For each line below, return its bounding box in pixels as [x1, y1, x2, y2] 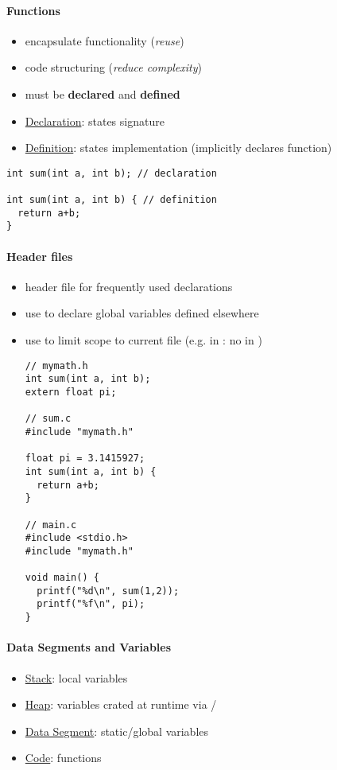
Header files [6, 247, 73, 264]
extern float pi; [25, 386, 117, 398]
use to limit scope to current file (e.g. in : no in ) [25, 332, 262, 348]
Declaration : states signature [25, 112, 165, 129]
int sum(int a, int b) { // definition [6, 194, 217, 206]
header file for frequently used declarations [25, 278, 233, 294]
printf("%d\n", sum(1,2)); [37, 585, 180, 597]
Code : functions [25, 749, 102, 766]
